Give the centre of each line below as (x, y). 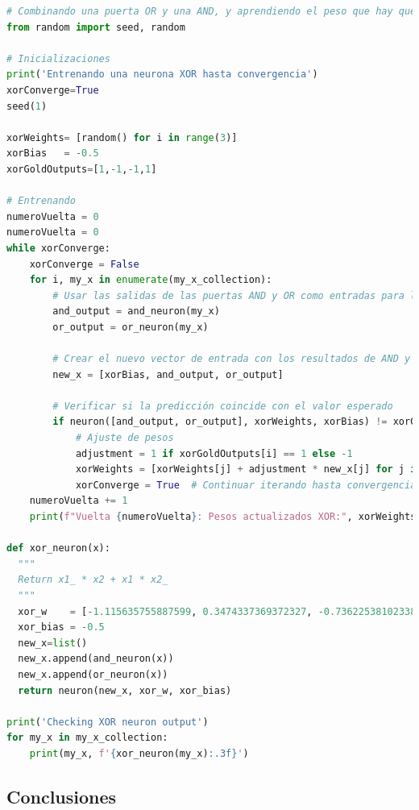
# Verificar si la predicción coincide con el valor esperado (223, 406)
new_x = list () (53, 643)
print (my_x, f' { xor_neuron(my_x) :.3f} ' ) (139, 753)
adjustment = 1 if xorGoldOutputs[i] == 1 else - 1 (214, 453)
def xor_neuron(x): (58, 548)
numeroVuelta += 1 (79, 501)
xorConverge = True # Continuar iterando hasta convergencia (246, 485)
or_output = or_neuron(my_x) (131, 327)
